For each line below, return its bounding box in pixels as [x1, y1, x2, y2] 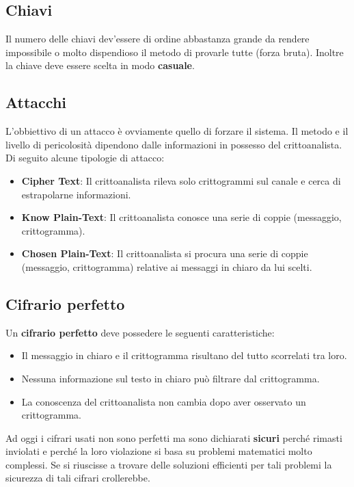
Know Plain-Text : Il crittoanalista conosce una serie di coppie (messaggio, [21, 210, 342, 224]
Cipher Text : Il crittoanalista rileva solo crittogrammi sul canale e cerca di [21, 173, 341, 187]
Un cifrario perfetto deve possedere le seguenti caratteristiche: [5, 325, 275, 339]
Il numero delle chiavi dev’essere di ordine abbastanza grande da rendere [5, 31, 310, 46]
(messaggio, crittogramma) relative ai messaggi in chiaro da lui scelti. [21, 259, 312, 274]
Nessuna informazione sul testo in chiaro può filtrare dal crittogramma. [21, 371, 320, 385]
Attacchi [5, 92, 66, 113]
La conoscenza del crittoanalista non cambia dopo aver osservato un [21, 394, 306, 408]
